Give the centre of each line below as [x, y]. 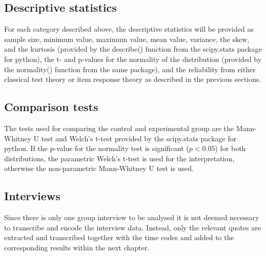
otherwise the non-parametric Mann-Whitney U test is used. [99, 168]
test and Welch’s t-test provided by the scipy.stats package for [139, 138]
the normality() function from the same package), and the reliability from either [130, 69]
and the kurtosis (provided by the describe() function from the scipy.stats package [133, 49]
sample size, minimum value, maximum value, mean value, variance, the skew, [127, 39]
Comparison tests [51, 107]
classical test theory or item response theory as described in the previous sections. [133, 79]
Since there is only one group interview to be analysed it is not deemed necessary [132, 217]
